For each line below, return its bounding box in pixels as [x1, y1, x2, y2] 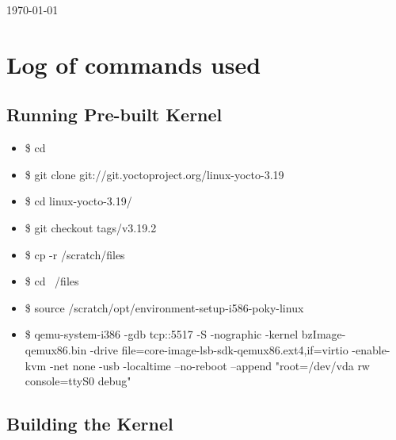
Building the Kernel [6, 411, 173, 436]
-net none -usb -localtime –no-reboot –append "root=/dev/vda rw [49, 357, 370, 373]
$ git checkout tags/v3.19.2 [25, 219, 157, 235]
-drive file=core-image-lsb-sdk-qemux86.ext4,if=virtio [89, 341, 348, 358]
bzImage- [301, 326, 346, 342]
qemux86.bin [25, 341, 87, 358]
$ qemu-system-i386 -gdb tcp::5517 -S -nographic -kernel [25, 326, 299, 342]
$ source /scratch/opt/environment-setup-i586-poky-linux [25, 299, 304, 316]
